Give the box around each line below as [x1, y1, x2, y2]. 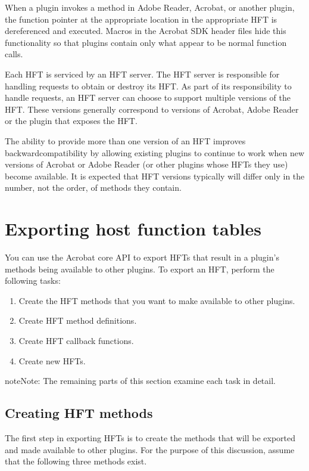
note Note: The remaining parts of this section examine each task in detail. [5, 374, 276, 387]
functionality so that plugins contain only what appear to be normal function [5, 36, 287, 48]
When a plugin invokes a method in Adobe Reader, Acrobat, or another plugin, [5, 1, 295, 13]
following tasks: [5, 274, 61, 287]
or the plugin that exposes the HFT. [5, 114, 138, 127]
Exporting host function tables [5, 216, 261, 241]
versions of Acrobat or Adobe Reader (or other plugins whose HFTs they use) [5, 158, 288, 171]
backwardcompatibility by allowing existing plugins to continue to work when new [5, 146, 305, 159]
